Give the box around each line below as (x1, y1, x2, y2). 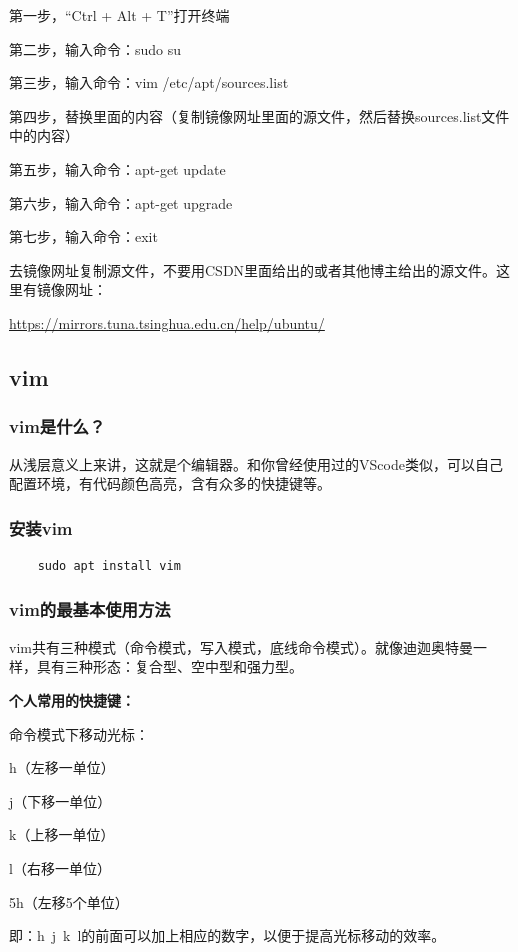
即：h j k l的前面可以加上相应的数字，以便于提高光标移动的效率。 (9, 925, 446, 946)
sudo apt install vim (37, 558, 181, 573)
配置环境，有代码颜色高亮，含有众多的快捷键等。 (9, 473, 331, 494)
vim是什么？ (9, 414, 106, 439)
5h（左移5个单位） (9, 891, 129, 912)
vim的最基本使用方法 (9, 597, 171, 622)
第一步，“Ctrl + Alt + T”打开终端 (9, 5, 230, 25)
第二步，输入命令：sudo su (9, 38, 182, 59)
